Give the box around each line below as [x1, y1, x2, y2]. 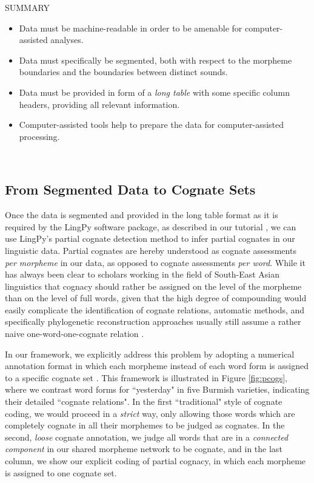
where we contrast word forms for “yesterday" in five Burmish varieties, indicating [5, 383, 310, 396]
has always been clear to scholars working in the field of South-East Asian [5, 268, 280, 281]
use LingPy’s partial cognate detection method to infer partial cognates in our [5, 232, 295, 245]
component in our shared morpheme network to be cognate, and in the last [5, 442, 282, 455]
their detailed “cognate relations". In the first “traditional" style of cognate [5, 395, 282, 408]
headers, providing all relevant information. [19, 98, 180, 110]
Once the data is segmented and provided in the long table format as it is [5, 208, 278, 221]
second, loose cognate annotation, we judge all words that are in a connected [5, 430, 289, 443]
